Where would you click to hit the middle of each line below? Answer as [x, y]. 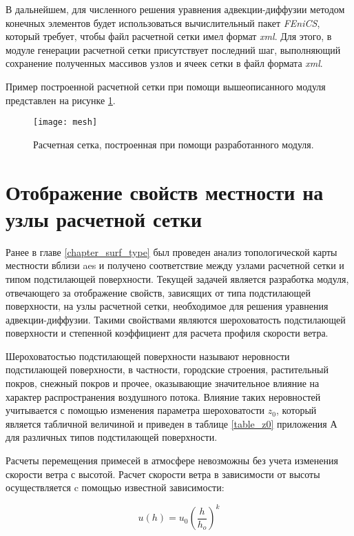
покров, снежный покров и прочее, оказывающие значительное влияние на [163, 383]
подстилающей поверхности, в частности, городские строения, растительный [167, 369]
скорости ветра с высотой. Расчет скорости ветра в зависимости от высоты [163, 474]
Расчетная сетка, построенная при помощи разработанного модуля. [174, 144]
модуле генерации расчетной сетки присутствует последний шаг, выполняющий [173, 49]
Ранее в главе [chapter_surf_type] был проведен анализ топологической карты [171, 251]
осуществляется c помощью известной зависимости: [115, 487]
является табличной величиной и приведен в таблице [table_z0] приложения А [171, 423]
